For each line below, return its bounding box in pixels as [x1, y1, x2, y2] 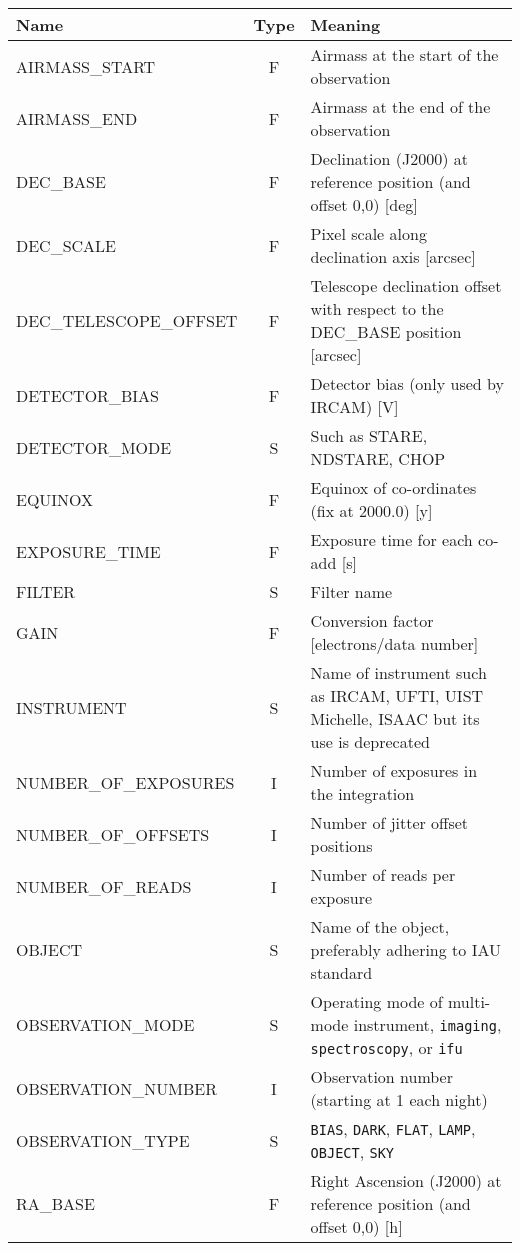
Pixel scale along [310, 222, 427, 245]
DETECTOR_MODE [16, 435, 172, 459]
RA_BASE [16, 1192, 95, 1215]
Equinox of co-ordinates [310, 476, 477, 499]
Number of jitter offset [310, 811, 469, 834]
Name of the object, [310, 915, 450, 938]
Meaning [310, 13, 381, 36]
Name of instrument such [310, 661, 487, 684]
